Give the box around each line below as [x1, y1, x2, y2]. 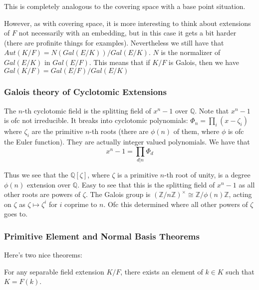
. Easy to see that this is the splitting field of [77, 179, 215, 189]
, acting [229, 189, 252, 199]
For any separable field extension [4, 266, 104, 276]
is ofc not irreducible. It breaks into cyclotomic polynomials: [4, 115, 188, 125]
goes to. [4, 208, 28, 219]
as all [239, 179, 255, 189]
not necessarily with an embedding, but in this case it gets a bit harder [18, 27, 237, 38]
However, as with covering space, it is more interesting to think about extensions [4, 17, 251, 28]
